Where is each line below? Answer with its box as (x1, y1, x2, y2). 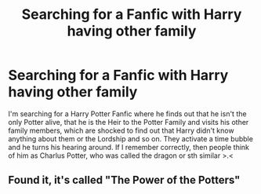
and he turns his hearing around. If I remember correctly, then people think (8, 142, 249, 152)
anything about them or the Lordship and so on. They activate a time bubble (8, 134, 253, 143)
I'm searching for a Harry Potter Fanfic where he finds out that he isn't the (8, 108, 247, 119)
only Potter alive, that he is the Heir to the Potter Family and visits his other (8, 117, 249, 126)
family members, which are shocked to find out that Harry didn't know (8, 126, 234, 135)
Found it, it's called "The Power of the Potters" (8, 174, 241, 187)
